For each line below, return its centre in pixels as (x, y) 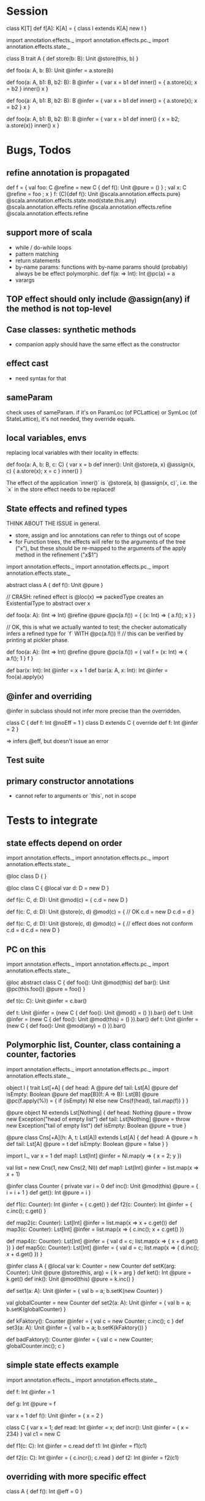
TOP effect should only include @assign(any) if (98, 299)
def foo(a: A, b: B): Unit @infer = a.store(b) (60, 70)
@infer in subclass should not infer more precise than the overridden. (94, 711)
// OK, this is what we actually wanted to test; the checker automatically (97, 627)
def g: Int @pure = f (31, 1404)
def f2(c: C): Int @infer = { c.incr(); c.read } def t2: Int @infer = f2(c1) (93, 1458)
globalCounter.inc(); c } (36, 1346)
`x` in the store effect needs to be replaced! (61, 489)
